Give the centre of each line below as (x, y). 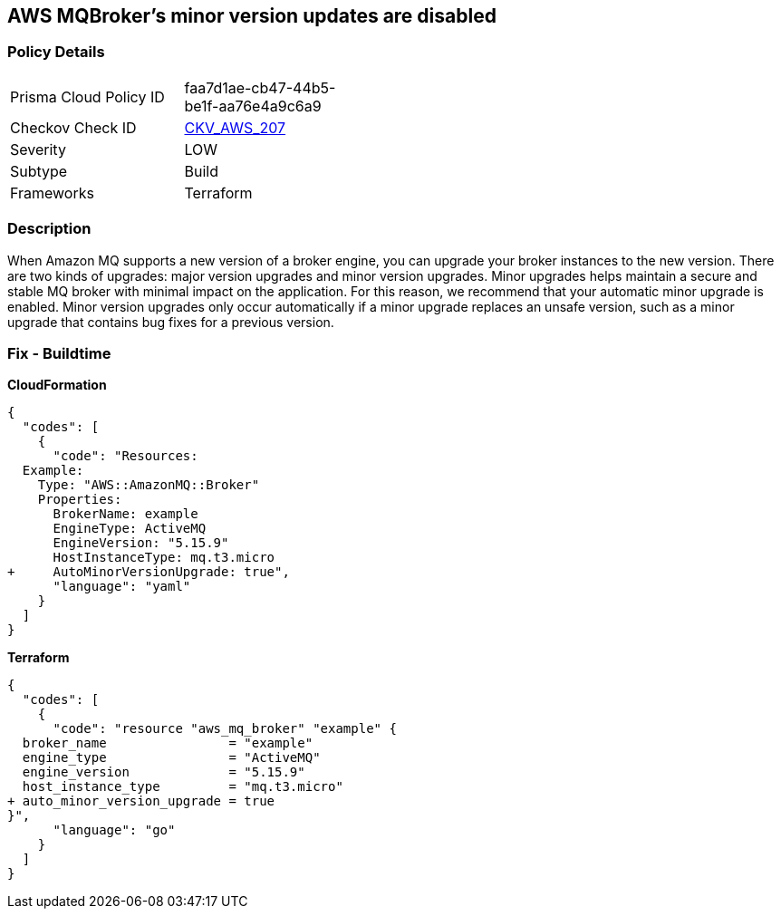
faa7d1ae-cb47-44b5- (260, 87)
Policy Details (56, 52)
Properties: (80, 500)
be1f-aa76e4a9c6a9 (253, 106)
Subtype (39, 171)
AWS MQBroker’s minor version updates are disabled (252, 16)
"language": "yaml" (122, 587)
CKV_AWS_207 (235, 127)
